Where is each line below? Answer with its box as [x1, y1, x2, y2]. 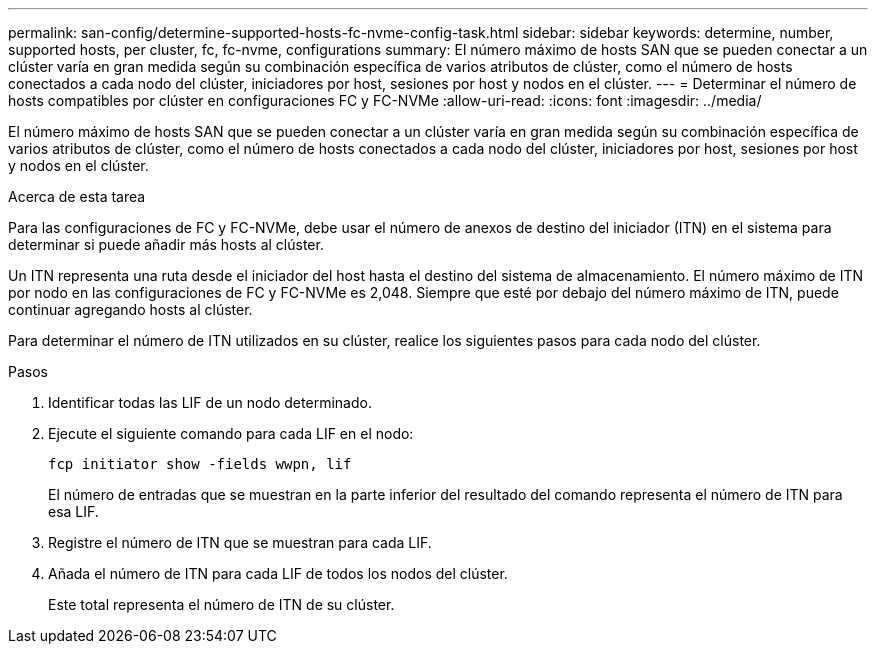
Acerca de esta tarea [8, 188, 146, 205]
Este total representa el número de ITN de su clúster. [48, 596, 395, 613]
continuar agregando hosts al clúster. [8, 301, 253, 318]
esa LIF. [48, 503, 99, 520]
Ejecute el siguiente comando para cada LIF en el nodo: [48, 425, 414, 442]
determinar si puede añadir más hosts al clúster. [8, 236, 324, 253]
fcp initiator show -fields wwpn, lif [48, 456, 352, 472]
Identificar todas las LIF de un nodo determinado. [48, 394, 372, 411]
